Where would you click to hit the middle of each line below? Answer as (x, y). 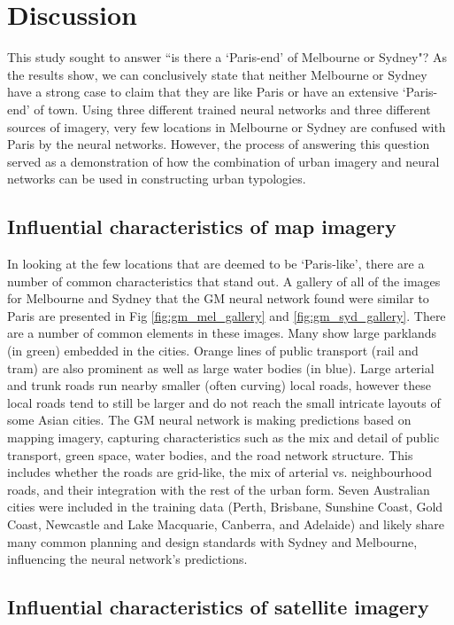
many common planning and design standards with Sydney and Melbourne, (212, 541)
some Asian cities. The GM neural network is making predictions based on (209, 420)
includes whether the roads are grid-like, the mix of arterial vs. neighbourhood (220, 472)
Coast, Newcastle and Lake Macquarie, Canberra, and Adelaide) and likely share (226, 523)
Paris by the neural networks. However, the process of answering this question (219, 144)
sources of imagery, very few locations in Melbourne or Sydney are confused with (227, 126)
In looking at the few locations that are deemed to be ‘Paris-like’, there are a (216, 264)
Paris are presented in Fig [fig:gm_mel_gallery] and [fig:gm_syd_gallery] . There (227, 315)
